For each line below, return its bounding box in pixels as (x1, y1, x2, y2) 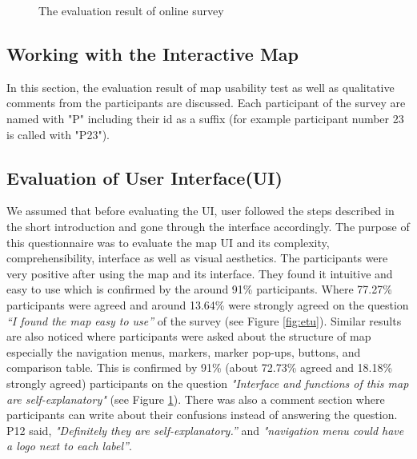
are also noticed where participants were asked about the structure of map (6, 328, 371, 345)
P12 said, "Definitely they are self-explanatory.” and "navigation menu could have (6, 421, 404, 438)
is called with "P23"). (6, 126, 110, 142)
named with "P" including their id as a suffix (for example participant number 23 (6, 110, 404, 126)
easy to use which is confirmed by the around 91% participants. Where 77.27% (6, 281, 392, 297)
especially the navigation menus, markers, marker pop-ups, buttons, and (6, 343, 361, 360)
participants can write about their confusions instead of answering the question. (6, 406, 398, 423)
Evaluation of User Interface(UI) (6, 165, 283, 190)
